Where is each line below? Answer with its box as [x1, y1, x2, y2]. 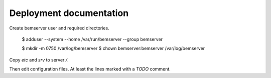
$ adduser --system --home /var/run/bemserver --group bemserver [22, 36, 163, 42]
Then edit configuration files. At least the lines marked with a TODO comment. [9, 66, 171, 72]
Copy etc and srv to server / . [9, 56, 69, 62]
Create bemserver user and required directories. [9, 25, 110, 31]
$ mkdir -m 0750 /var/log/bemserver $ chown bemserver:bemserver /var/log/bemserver [22, 45, 205, 51]
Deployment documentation [9, 7, 129, 18]
